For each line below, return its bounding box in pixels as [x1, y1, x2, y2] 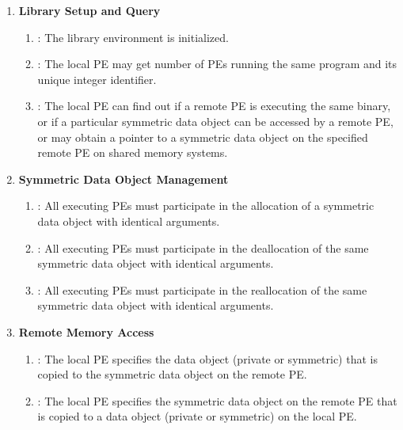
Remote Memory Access [18, 323, 154, 340]
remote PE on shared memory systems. [37, 144, 228, 161]
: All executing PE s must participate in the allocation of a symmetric [37, 197, 374, 214]
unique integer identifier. [37, 70, 157, 87]
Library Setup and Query [18, 2, 161, 18]
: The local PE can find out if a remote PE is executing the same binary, [37, 97, 391, 114]
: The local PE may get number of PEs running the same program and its [37, 55, 397, 72]
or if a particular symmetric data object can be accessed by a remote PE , [37, 112, 393, 129]
